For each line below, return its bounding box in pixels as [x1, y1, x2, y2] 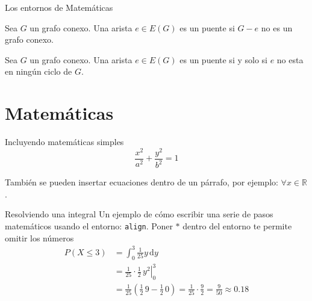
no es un [261, 21, 293, 34]
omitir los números [5, 231, 74, 244]
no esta [276, 53, 304, 66]
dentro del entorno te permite [183, 219, 292, 232]
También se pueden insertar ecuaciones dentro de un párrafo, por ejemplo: [5, 176, 278, 188]
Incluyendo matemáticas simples [5, 135, 124, 148]
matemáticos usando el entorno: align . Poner [5, 219, 173, 232]
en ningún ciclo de [5, 65, 72, 78]
